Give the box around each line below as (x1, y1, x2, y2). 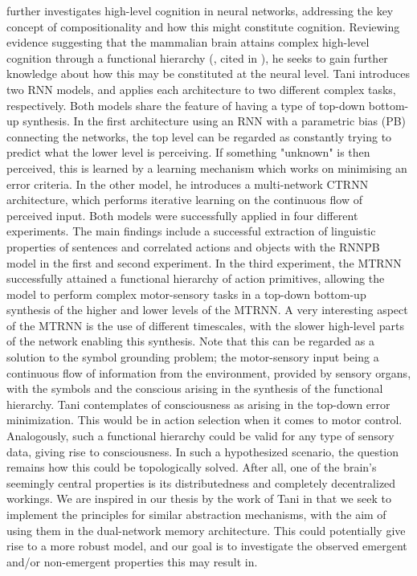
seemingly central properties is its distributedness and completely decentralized (6, 474, 396, 491)
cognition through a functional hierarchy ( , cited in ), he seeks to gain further (6, 49, 388, 66)
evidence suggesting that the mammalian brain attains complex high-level (6, 34, 370, 51)
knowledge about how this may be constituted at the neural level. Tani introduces (6, 65, 410, 82)
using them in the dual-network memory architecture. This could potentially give (6, 521, 406, 538)
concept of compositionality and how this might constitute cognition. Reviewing (6, 18, 400, 35)
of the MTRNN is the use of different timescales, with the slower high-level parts (6, 317, 404, 333)
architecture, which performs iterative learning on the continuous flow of (6, 191, 362, 208)
